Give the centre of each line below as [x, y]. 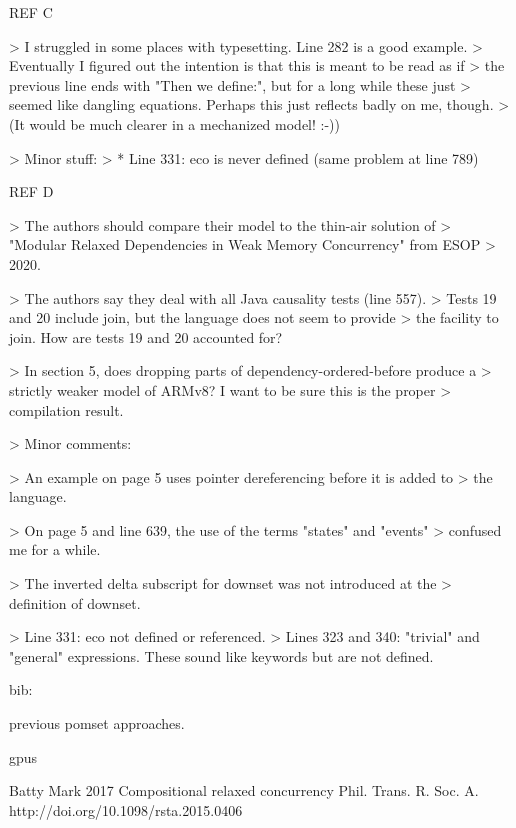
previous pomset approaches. [97, 723]
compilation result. [66, 409]
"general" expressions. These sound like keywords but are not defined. [221, 655]
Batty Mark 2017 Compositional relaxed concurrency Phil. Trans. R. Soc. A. [244, 790]
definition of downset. [75, 602]
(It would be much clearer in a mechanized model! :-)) [174, 123]
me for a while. [55, 549]
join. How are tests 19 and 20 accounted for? [146, 336]
